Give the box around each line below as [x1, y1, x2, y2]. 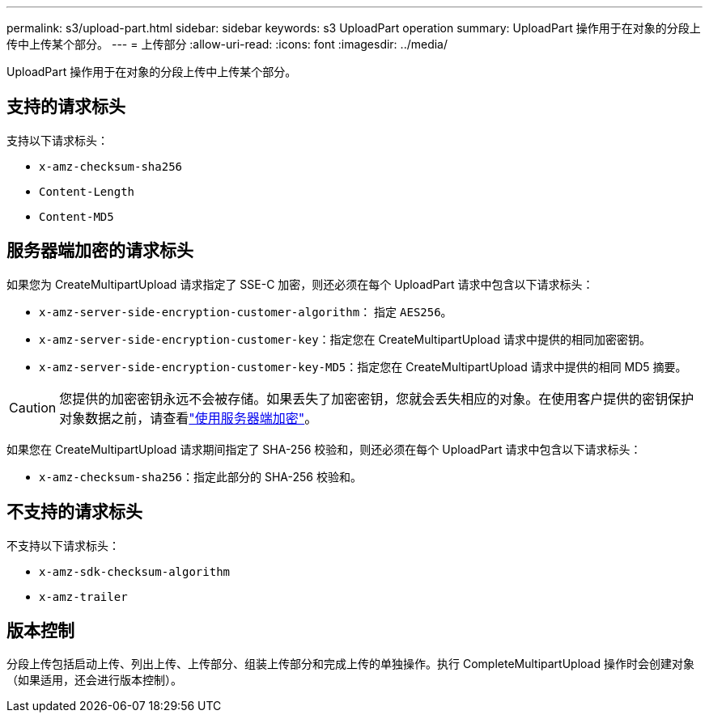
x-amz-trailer [39, 590, 128, 603]
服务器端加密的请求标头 [6, 240, 193, 261]
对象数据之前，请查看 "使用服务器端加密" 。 [59, 409, 318, 426]
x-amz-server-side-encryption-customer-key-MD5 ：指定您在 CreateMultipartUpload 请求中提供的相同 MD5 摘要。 [39, 359, 687, 374]
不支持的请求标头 [6, 501, 142, 522]
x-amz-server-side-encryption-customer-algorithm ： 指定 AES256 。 [39, 304, 452, 319]
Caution [9, 399, 57, 416]
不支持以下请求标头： [6, 538, 120, 552]
